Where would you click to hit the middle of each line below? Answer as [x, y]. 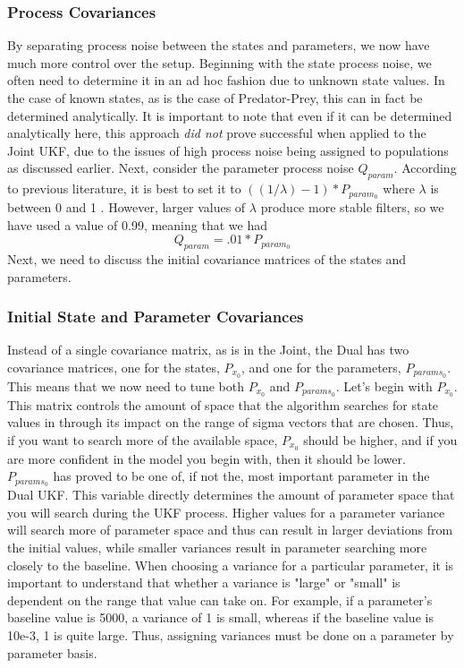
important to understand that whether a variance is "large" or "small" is [204, 582]
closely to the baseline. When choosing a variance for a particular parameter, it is [231, 565]
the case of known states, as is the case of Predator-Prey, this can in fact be [215, 98]
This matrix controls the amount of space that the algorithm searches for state [223, 404]
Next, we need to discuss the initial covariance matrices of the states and [207, 259]
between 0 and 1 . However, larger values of [127, 207]
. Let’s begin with [384, 385]
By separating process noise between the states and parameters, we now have [219, 45]
